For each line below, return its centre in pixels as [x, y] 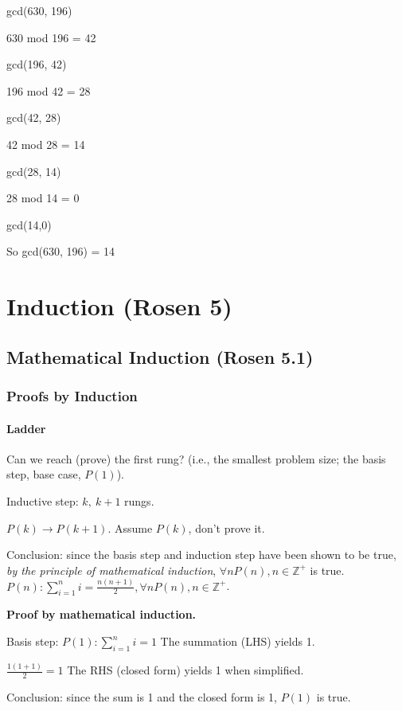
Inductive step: [43, 500]
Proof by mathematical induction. [101, 614]
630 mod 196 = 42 [51, 37]
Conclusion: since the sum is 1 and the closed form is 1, [142, 696]
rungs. [139, 500]
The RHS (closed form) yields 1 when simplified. [185, 670]
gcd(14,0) [29, 224]
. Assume [130, 527]
